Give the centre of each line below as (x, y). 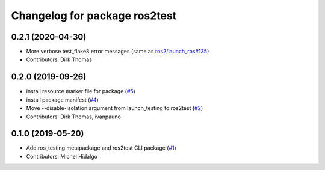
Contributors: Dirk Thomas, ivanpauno (74, 117)
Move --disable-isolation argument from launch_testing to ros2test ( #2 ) (115, 108)
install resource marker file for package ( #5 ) (81, 91)
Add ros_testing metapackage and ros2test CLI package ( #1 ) (101, 148)
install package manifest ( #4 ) (62, 100)
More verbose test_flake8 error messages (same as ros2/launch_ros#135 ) (118, 52)
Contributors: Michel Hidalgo (62, 156)
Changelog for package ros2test (94, 16)
